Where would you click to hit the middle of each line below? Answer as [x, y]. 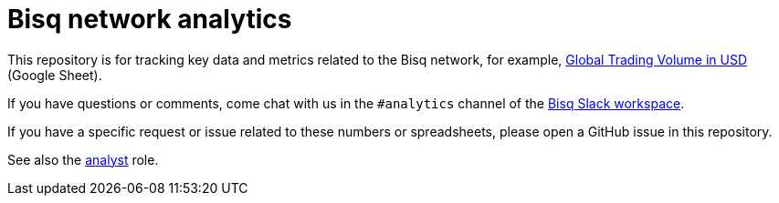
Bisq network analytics [150, 19]
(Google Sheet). [55, 75]
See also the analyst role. [83, 159]
